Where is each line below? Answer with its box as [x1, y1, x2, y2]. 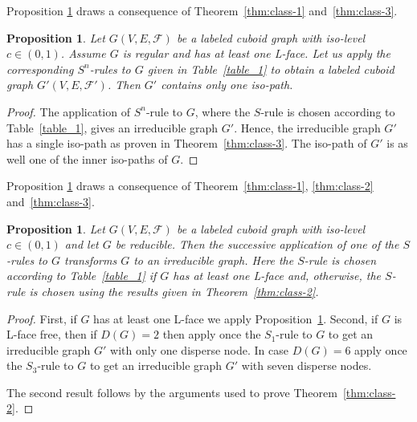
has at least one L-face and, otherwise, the [173, 267, 382, 284]
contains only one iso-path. [161, 76, 293, 93]
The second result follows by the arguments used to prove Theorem [6, 383, 337, 400]
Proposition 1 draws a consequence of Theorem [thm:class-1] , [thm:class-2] [6, 177, 374, 194]
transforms [64, 251, 117, 268]
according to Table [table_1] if [6, 267, 157, 284]
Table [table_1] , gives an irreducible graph [6, 119, 219, 136]
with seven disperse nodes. [241, 357, 372, 374]
